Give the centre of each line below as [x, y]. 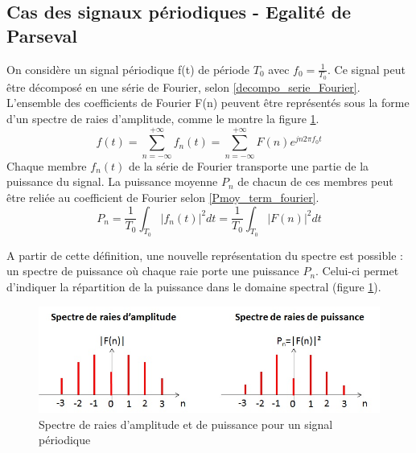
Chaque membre [47, 165]
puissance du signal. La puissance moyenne [112, 181]
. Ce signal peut [367, 69]
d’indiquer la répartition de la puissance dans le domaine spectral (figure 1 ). [194, 286]
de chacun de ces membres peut [315, 181]
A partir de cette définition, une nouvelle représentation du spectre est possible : [205, 255]
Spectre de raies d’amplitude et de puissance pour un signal [186, 424]
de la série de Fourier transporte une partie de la [249, 165]
